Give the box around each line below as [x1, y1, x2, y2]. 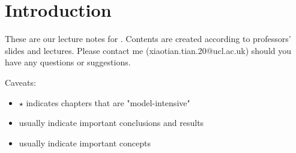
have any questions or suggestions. [5, 56, 131, 68]
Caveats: [5, 76, 36, 88]
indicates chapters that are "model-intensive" [26, 96, 190, 109]
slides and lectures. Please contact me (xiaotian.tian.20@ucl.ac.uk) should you [5, 44, 292, 56]
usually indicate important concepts [19, 136, 151, 149]
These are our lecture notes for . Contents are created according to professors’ [5, 32, 291, 45]
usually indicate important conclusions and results [19, 116, 204, 129]
